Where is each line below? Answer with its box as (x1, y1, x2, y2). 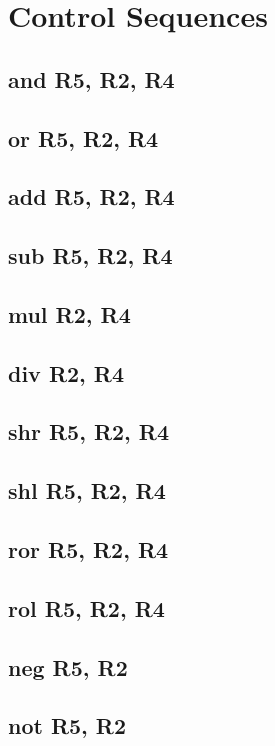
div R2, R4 (8, 357, 125, 388)
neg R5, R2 (8, 651, 128, 682)
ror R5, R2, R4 (8, 534, 169, 565)
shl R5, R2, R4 (8, 475, 166, 506)
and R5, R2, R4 (8, 63, 175, 94)
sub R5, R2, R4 (8, 240, 173, 271)
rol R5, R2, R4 (8, 592, 165, 623)
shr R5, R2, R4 (8, 416, 170, 447)
